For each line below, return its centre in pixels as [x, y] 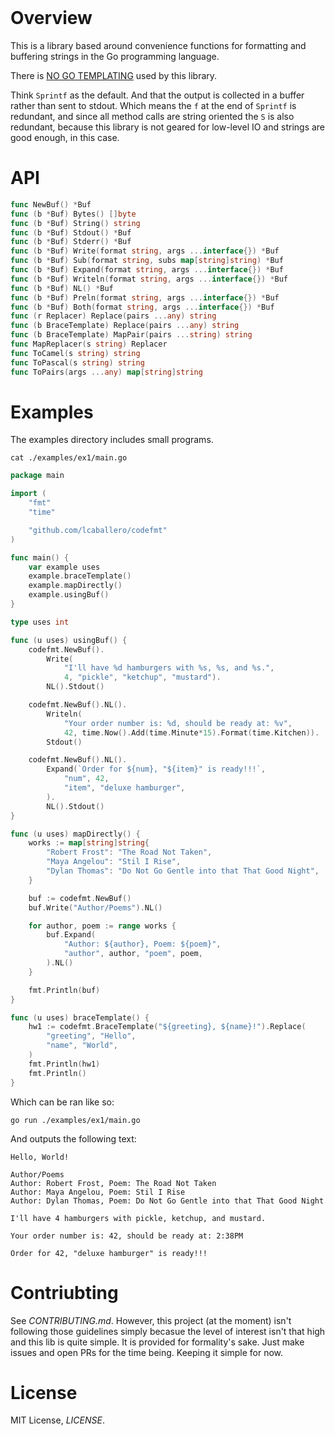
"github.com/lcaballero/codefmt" [98, 530]
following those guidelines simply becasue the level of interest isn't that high [168, 1331]
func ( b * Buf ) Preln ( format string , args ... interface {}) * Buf [145, 297]
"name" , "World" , [82, 1046]
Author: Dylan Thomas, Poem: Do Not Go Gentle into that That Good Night [167, 1201]
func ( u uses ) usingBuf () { [69, 640]
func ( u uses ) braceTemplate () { [80, 1017]
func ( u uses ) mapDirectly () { [75, 834]
